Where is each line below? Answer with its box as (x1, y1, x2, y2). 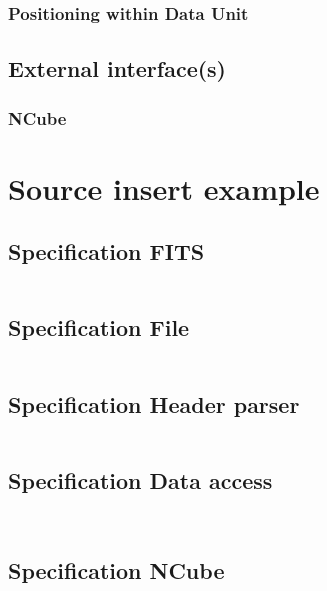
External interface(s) (8, 53, 227, 84)
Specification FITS (8, 236, 205, 267)
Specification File (8, 312, 190, 343)
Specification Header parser (8, 388, 300, 419)
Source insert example (8, 167, 320, 208)
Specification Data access (8, 464, 273, 495)
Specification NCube (8, 555, 225, 586)
